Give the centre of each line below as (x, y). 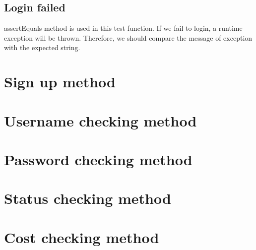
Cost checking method (82, 237)
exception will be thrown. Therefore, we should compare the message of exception (128, 37)
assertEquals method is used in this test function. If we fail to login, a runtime (123, 28)
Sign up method (60, 82)
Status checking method (88, 198)
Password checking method (98, 159)
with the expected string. (42, 47)
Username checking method (100, 120)
